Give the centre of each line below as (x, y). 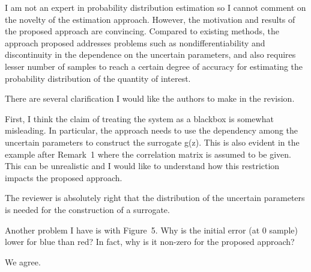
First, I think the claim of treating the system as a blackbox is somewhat (139, 118)
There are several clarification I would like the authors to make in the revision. (150, 98)
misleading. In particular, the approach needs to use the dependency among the (152, 130)
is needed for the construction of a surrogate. (87, 209)
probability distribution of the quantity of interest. (98, 78)
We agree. (23, 261)
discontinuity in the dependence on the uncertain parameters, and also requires (150, 54)
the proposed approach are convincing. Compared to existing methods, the (142, 31)
